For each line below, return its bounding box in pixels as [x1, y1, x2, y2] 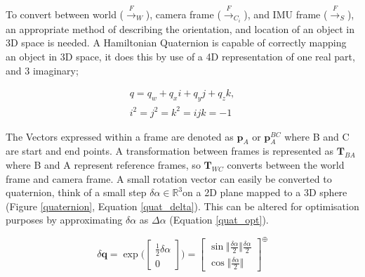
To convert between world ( [6, 6, 124, 21]
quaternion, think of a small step [6, 185, 147, 200]
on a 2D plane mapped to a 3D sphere [182, 185, 347, 200]
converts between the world [227, 157, 345, 172]
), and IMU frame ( [244, 6, 328, 21]
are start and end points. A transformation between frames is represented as [6, 143, 334, 158]
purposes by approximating [6, 212, 123, 227]
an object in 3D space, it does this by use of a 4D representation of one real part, [6, 49, 355, 64]
